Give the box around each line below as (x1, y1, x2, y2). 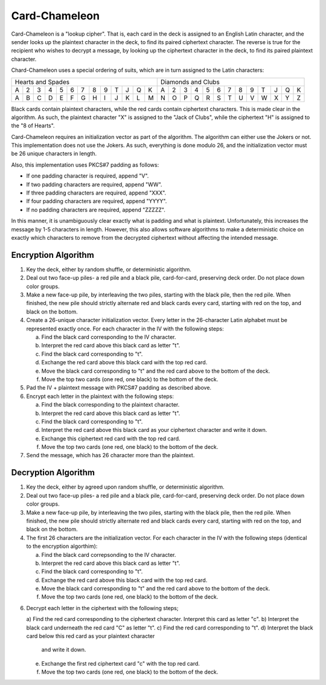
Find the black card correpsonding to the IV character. (41, 551, 176, 558)
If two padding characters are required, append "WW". (26, 181, 162, 188)
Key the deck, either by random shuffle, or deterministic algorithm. (26, 266, 191, 273)
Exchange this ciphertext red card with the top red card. (41, 435, 181, 442)
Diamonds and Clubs (160, 77, 220, 86)
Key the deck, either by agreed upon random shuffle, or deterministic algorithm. (26, 483, 225, 490)
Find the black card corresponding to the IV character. (41, 333, 176, 341)
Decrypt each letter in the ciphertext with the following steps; (26, 604, 179, 611)
